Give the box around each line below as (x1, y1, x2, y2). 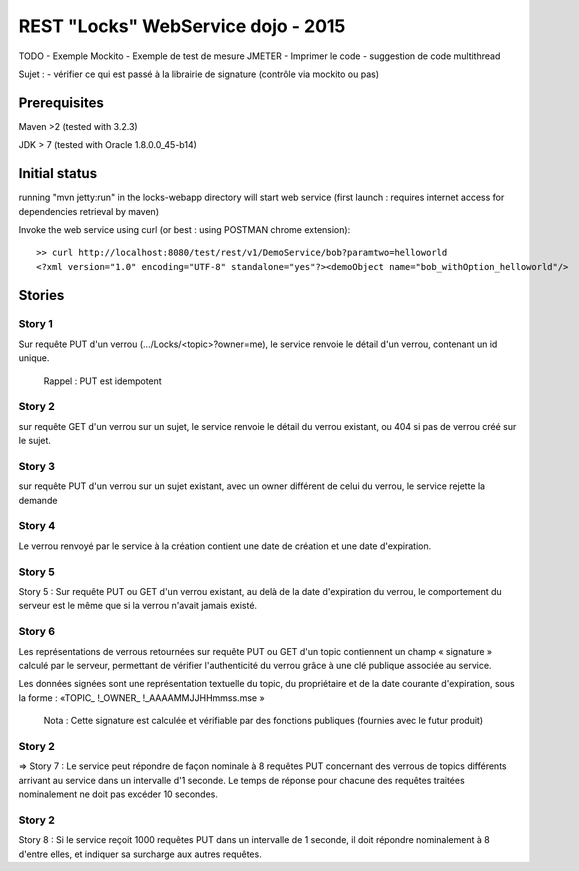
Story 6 (18, 625, 55, 639)
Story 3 (18, 459, 55, 473)
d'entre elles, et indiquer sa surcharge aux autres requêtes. (18, 848, 262, 860)
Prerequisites (18, 94, 104, 111)
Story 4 (18, 519, 56, 533)
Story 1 (18, 317, 54, 331)
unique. (18, 352, 50, 364)
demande (18, 494, 58, 506)
